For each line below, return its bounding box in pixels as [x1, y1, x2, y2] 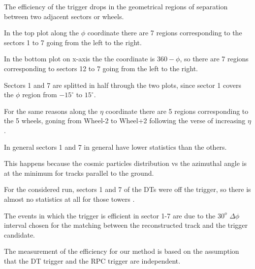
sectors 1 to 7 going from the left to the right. [4, 37, 142, 47]
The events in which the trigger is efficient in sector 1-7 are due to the [4, 210, 216, 220]
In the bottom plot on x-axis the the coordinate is [4, 54, 155, 64]
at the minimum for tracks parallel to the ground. [4, 167, 154, 178]
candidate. [4, 229, 35, 240]
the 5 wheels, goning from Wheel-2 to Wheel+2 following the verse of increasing [4, 115, 246, 126]
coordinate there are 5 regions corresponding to [105, 106, 249, 116]
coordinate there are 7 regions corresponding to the [87, 27, 242, 38]
